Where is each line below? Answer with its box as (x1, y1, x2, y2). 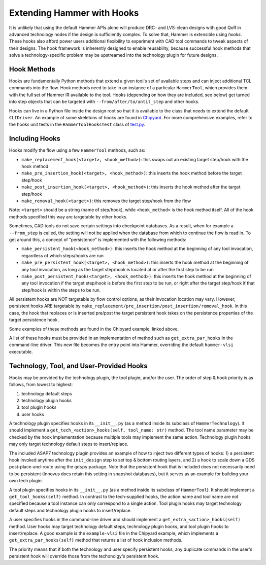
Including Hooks (9, 135, 61, 143)
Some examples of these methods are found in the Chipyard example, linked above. (9, 326, 179, 332)
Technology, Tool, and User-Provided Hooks (9, 361, 148, 370)
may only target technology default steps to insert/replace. (9, 441, 129, 447)
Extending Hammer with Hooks (9, 7, 139, 18)
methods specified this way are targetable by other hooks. (9, 213, 128, 219)
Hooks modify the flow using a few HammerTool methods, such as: (9, 147, 145, 153)
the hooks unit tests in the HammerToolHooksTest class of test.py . (9, 121, 145, 128)
